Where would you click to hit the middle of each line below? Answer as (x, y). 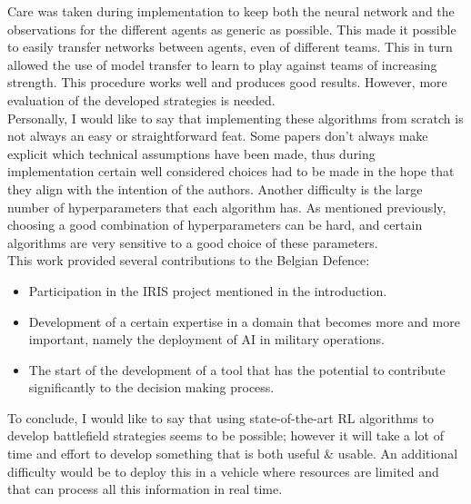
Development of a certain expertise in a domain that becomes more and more (244, 321)
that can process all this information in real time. (145, 489)
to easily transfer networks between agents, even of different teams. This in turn (230, 47)
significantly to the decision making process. (151, 387)
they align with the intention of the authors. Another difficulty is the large (215, 188)
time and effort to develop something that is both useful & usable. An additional (233, 454)
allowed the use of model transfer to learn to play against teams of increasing (222, 64)
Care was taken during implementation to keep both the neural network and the (231, 11)
